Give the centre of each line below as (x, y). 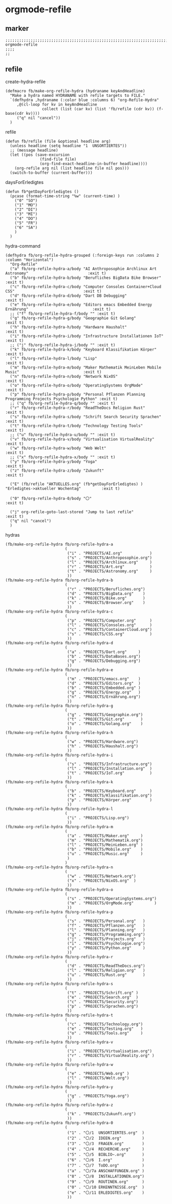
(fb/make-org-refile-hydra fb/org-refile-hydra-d (59, 643)
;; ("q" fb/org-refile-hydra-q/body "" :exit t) (63, 403)
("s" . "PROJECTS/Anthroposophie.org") (110, 558)
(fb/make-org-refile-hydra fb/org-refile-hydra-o (59, 890)
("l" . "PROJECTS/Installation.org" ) (110, 768)
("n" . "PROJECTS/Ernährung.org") (104, 697)
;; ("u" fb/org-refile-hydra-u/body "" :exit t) (63, 435)
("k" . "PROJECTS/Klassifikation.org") (110, 795)
